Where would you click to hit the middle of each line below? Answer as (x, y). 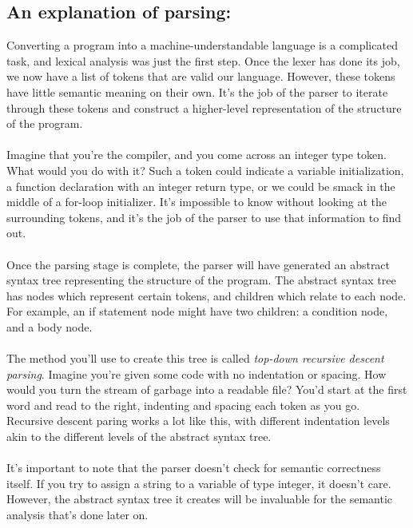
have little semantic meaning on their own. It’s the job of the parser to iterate (197, 91)
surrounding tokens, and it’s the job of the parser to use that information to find (204, 217)
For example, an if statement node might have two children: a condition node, (197, 311)
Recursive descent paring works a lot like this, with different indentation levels (198, 421)
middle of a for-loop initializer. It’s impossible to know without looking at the (197, 202)
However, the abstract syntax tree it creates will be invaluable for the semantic (200, 499)
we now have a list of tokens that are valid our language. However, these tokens (201, 76)
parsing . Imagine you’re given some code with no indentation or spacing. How (197, 373)
